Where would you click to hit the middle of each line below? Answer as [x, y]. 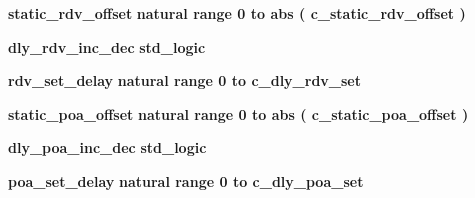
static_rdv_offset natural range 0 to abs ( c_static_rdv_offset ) [237, 13]
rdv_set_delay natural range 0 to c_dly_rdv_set [185, 80]
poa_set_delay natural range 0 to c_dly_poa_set [186, 180]
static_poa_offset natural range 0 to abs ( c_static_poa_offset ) [238, 113]
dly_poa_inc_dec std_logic [107, 147]
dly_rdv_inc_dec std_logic [107, 46]
